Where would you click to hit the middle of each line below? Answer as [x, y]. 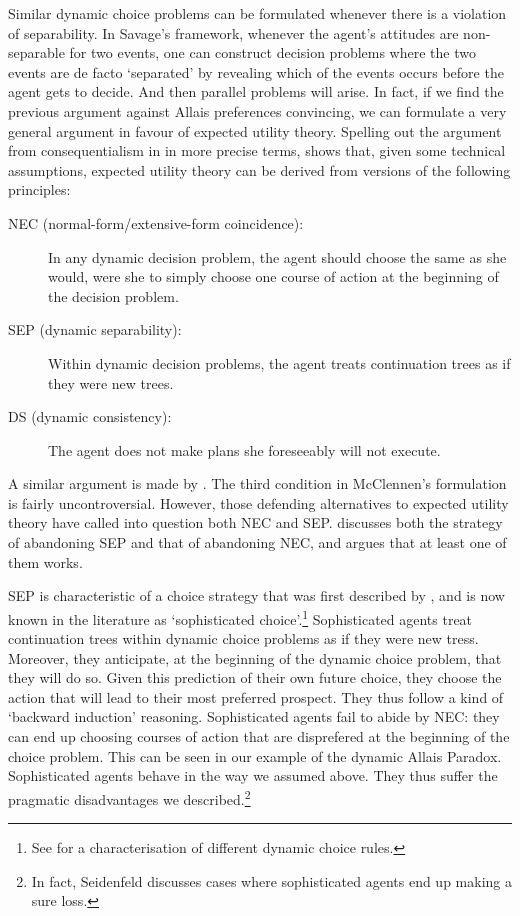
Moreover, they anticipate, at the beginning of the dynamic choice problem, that [255, 657]
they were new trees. [111, 382]
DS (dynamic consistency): [90, 416]
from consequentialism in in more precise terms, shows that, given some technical [257, 150]
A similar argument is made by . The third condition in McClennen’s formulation [257, 483]
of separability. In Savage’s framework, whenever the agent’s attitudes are [233, 32]
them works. [45, 561]
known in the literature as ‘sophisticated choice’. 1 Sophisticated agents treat [240, 617]
